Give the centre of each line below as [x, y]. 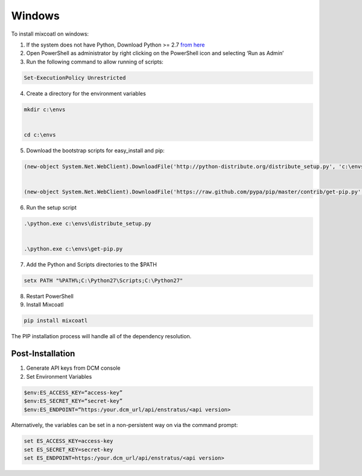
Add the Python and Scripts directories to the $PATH [91, 265]
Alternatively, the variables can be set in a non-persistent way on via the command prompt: [125, 425]
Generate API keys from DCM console [73, 368]
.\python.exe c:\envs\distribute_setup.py [87, 223]
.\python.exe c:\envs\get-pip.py [73, 249]
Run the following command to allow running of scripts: [95, 62]
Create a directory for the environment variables [86, 93]
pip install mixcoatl [56, 321]
